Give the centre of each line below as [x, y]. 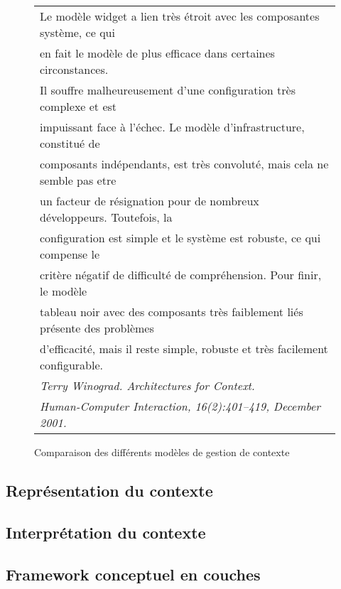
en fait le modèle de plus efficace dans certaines [157, 53]
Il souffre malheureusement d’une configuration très [168, 90]
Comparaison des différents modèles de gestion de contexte [162, 452]
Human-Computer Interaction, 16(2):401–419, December [180, 406]
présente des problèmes [97, 328]
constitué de [70, 143]
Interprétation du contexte [106, 532]
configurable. [71, 365]
